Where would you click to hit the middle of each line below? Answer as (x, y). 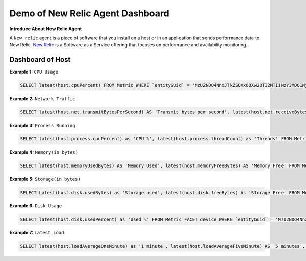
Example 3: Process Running (42, 126)
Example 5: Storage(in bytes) (45, 179)
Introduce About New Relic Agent (45, 29)
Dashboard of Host (40, 60)
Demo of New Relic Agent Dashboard (89, 13)
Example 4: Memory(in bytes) (44, 152)
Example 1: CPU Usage (34, 72)
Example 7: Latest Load (37, 233)
